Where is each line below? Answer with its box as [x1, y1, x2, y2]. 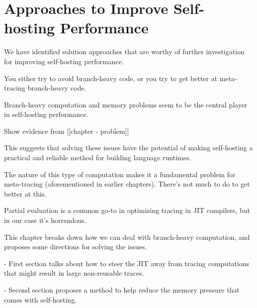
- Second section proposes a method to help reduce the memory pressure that [4, 285, 240, 295]
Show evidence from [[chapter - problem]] [4, 125, 129, 136]
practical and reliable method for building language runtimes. [4, 152, 191, 163]
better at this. [4, 188, 47, 199]
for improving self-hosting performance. [4, 56, 124, 66]
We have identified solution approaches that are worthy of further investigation [4, 46, 245, 57]
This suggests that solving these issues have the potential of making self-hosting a [4, 142, 253, 153]
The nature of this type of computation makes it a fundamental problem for [4, 169, 236, 179]
